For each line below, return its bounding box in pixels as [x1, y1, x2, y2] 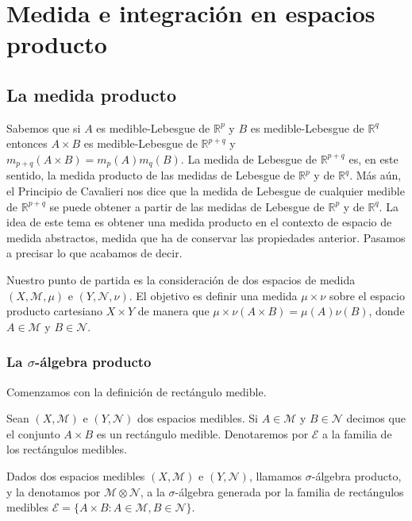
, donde [368, 303, 405, 319]
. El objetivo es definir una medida [129, 287, 298, 303]
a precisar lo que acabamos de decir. [6, 245, 183, 261]
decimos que [346, 410, 406, 426]
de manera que [137, 303, 210, 319]
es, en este [348, 150, 399, 167]
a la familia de [322, 425, 392, 442]
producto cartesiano [6, 303, 103, 319]
